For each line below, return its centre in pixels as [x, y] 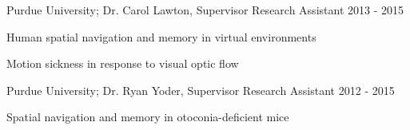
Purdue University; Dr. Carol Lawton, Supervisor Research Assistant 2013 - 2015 [205, 10]
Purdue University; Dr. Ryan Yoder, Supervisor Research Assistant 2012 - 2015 [201, 90]
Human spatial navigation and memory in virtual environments [161, 36]
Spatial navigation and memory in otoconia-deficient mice [148, 117]
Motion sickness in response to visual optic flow [123, 63]
